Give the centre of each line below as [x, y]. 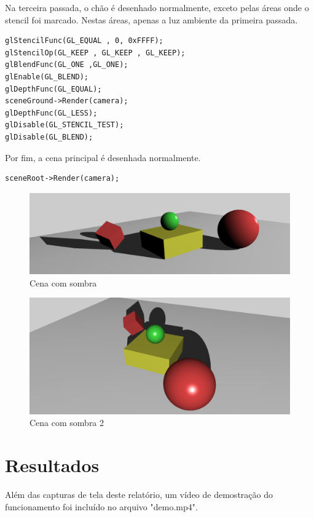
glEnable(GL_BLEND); [47, 77]
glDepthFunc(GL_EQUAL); [53, 89]
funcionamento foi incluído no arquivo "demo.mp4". [101, 506]
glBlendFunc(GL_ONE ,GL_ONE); [67, 65]
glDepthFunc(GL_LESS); [51, 113]
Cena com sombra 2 [67, 423]
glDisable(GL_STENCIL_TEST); [65, 125]
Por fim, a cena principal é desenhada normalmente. [103, 157]
